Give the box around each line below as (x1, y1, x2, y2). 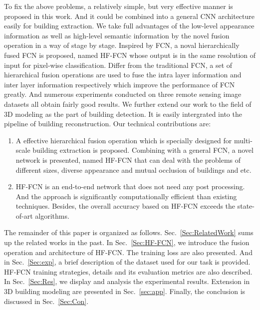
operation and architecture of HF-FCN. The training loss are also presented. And (4, 247, 253, 257)
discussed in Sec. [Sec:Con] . (4, 296, 89, 306)
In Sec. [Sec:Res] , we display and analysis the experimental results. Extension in (4, 276, 250, 287)
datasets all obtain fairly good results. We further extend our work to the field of (4, 98, 252, 109)
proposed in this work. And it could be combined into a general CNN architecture (4, 10, 255, 21)
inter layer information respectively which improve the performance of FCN (4, 79, 235, 89)
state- (237, 201, 255, 211)
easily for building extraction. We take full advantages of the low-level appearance (4, 20, 255, 31)
